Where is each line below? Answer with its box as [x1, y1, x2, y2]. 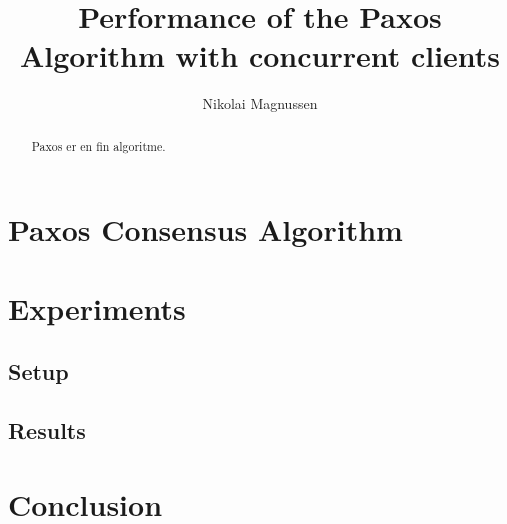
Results [8, 415, 86, 446]
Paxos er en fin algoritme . [31, 137, 166, 154]
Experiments [8, 287, 186, 328]
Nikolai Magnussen [202, 93, 318, 114]
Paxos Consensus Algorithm [8, 209, 403, 250]
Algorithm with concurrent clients [19, 35, 501, 76]
